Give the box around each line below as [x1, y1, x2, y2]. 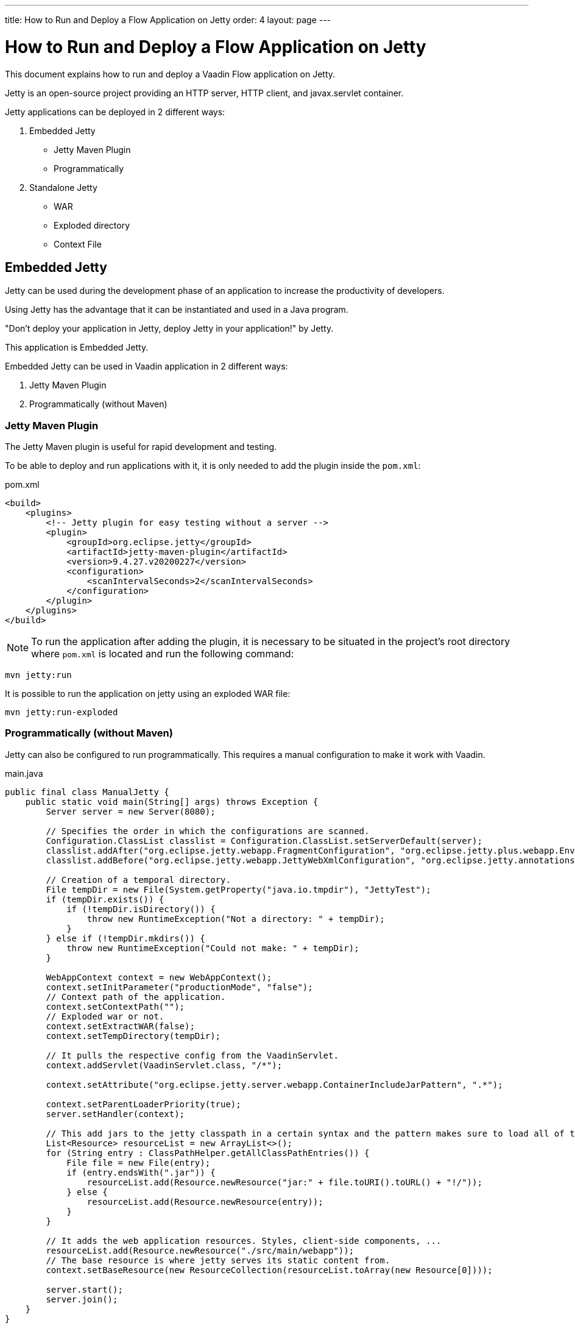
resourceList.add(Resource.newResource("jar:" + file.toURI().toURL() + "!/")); [86, 1177, 482, 1187]
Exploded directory [54, 220, 130, 230]
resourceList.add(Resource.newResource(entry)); [86, 1196, 323, 1207]
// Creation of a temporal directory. [46, 874, 231, 885]
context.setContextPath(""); [46, 1001, 185, 1012]
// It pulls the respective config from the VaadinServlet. [46, 1050, 339, 1060]
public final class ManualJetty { [5, 787, 169, 797]
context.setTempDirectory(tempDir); [46, 1030, 221, 1041]
